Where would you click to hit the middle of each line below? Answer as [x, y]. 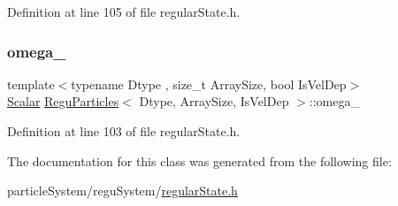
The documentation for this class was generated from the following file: [199, 160]
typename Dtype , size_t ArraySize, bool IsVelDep [209, 84]
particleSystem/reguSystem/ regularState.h [122, 191]
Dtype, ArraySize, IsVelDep [214, 101]
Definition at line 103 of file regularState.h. [124, 131]
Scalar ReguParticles [63, 101]
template [31, 84]
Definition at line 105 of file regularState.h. [124, 11]
